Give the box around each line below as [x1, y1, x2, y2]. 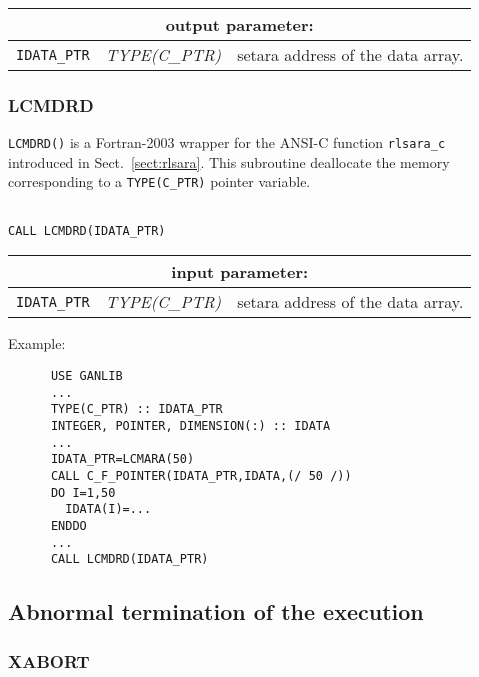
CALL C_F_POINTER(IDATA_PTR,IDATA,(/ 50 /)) [50, 468, 352, 483]
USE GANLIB [50, 369, 123, 384]
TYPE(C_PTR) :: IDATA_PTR [50, 402, 223, 417]
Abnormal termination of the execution [8, 596, 424, 627]
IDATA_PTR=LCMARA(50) [50, 452, 195, 467]
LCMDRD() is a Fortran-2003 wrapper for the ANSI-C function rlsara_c [8, 132, 446, 153]
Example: [8, 333, 66, 354]
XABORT [8, 648, 90, 673]
